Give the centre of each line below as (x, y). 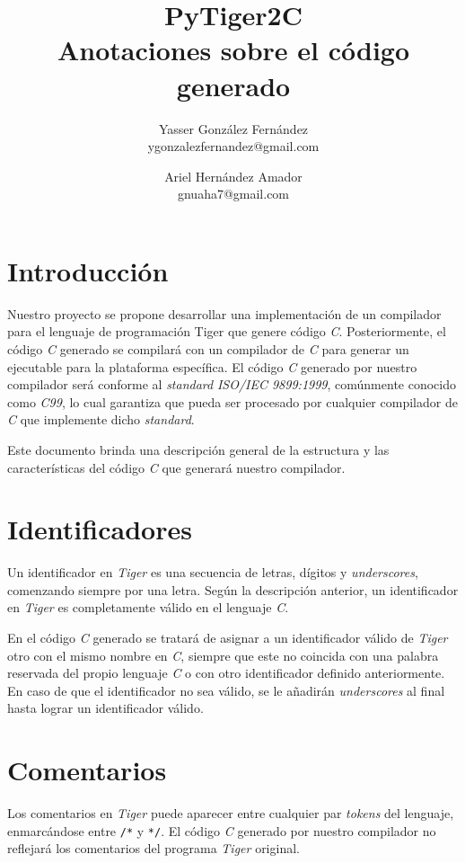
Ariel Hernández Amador (233, 176)
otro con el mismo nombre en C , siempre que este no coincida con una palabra (223, 655)
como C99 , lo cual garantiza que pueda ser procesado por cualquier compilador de (232, 401)
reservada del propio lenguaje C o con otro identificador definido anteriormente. (226, 673)
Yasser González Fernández (233, 128)
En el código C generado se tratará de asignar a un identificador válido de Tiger (228, 638)
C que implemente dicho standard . (101, 419)
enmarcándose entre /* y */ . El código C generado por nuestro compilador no (222, 830)
